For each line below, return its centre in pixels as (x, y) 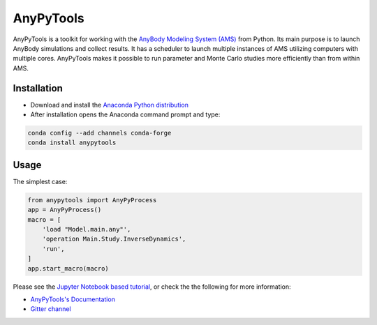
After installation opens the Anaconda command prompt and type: (125, 114)
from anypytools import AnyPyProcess (92, 200)
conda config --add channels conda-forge (99, 133)
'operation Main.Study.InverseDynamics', (114, 239)
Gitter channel (51, 309)
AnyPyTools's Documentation (73, 299)
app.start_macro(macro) (68, 268)
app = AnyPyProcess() (65, 210)
